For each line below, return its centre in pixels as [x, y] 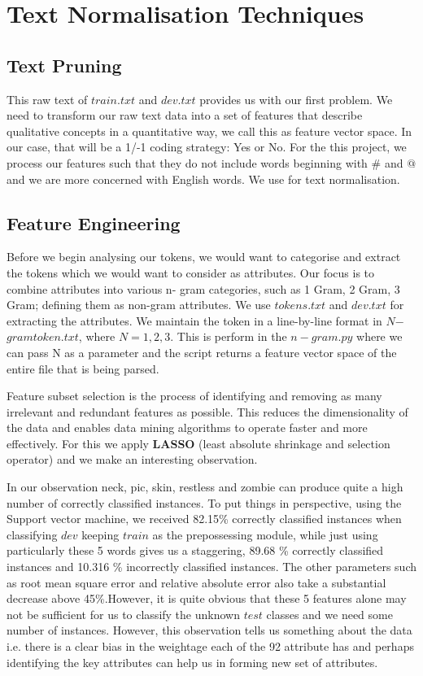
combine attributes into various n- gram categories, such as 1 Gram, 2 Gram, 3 [203, 288]
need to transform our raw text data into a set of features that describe [185, 115]
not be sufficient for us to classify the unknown [123, 614]
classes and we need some [329, 614]
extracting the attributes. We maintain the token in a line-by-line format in [194, 320]
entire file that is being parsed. [83, 368]
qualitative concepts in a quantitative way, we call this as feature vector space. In [209, 131]
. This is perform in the [229, 336]
